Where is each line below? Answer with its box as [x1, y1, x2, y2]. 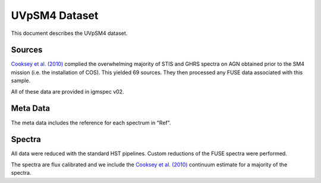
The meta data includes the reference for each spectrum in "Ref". [11, 119, 172, 126]
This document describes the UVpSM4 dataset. [11, 30, 128, 37]
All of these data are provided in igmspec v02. [11, 88, 124, 95]
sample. [11, 77, 31, 84]
